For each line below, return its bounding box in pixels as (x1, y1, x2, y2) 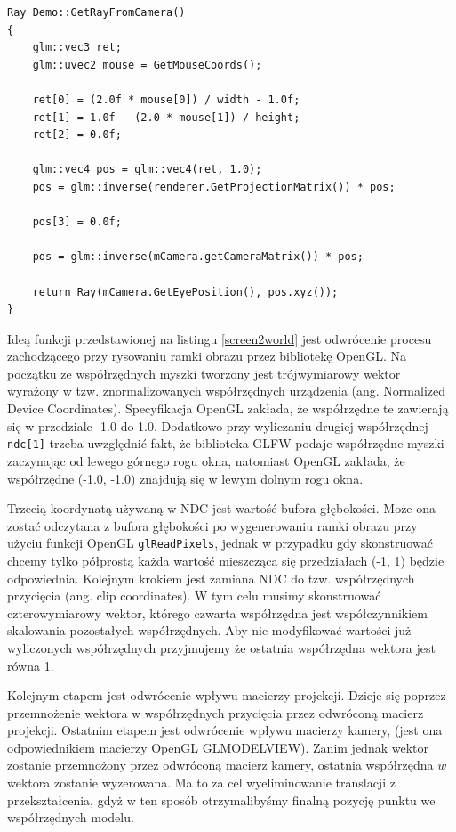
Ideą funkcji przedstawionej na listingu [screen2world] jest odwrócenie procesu (7, 329, 432, 347)
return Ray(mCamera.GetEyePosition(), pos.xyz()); (32, 285, 339, 298)
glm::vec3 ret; (32, 41, 122, 54)
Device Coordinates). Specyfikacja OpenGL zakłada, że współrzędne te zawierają (7, 399, 449, 418)
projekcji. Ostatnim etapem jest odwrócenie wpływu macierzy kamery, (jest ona (7, 721, 443, 739)
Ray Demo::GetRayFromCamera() (7, 6, 186, 19)
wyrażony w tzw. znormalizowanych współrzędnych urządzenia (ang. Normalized (7, 381, 446, 400)
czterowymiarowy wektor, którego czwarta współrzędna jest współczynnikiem (7, 603, 428, 622)
